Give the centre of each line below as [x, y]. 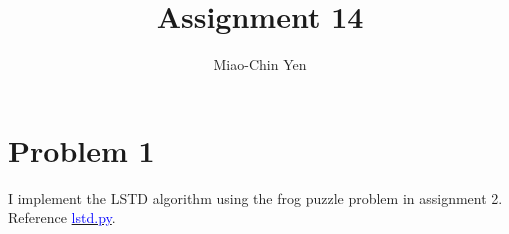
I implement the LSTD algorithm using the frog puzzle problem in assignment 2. [255, 197]
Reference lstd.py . [62, 217]
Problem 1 [81, 149]
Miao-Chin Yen [260, 64]
